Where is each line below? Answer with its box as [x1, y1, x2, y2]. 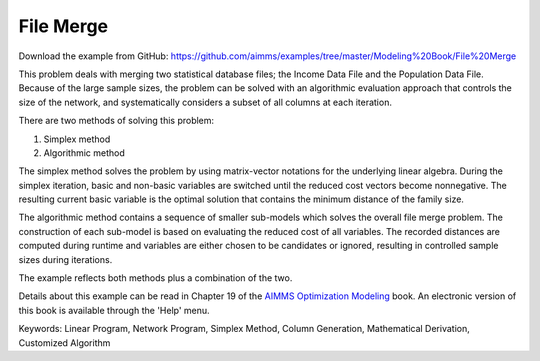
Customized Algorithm [18, 336, 111, 349]
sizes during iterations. [18, 253, 113, 265]
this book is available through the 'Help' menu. [18, 304, 210, 316]
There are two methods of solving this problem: [18, 115, 215, 127]
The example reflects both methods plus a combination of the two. [18, 272, 293, 284]
